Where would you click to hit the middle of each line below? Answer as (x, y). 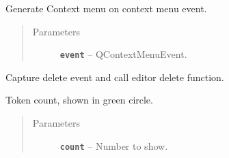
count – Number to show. (114, 145)
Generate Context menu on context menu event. (106, 8)
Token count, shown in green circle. (79, 100)
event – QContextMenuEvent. (123, 54)
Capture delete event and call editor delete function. (115, 77)
